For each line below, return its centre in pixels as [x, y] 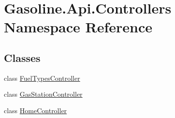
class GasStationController [43, 94]
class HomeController [36, 110]
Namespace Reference [78, 27]
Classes [22, 57]
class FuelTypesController [42, 78]
